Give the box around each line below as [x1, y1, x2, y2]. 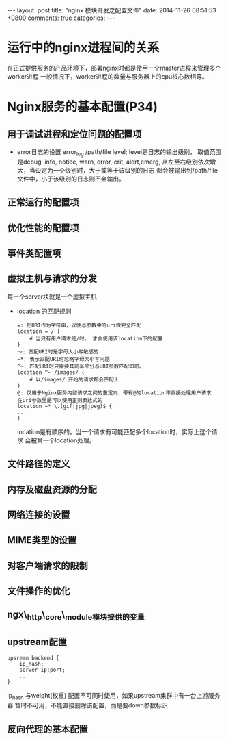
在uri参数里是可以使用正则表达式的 [16, 397, 103, 403]
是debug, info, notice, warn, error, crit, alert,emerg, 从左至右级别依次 [16, 158, 210, 166]
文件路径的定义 [7, 458, 70, 470]
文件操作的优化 [7, 586, 70, 597]
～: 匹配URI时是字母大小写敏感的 [16, 348, 99, 355]
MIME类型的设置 [7, 534, 77, 546]
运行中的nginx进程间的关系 [7, 40, 160, 55]
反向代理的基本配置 [7, 723, 88, 735]
